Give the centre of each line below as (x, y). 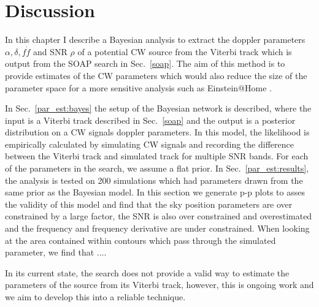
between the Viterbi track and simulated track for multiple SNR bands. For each (157, 156)
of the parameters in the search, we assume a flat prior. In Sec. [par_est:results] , (157, 168)
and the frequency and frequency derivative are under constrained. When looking (157, 228)
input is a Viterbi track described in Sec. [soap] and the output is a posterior (150, 120)
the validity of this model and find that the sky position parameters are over (149, 204)
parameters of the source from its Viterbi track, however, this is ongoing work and (159, 285)
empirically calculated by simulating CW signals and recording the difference (149, 144)
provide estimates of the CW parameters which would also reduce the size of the (156, 75)
